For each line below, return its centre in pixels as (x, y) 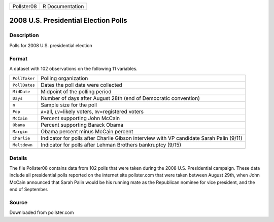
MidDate (21, 91)
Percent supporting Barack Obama (82, 125)
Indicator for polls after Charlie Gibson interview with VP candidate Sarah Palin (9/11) (142, 138)
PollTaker (24, 78)
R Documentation (63, 6)
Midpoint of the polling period (76, 92)
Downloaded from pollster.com (42, 212)
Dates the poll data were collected (82, 85)
